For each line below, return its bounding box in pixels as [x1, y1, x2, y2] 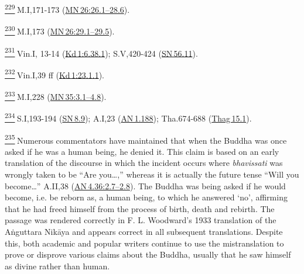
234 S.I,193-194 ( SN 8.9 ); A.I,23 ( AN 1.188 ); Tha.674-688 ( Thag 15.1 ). [5, 110, 252, 124]
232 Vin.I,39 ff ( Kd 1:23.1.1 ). [5, 67, 104, 81]
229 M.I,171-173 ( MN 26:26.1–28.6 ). [5, 2, 130, 15]
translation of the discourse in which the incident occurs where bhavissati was [5, 157, 283, 169]
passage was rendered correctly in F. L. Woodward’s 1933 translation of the [5, 214, 276, 226]
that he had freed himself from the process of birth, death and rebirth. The [5, 202, 275, 214]
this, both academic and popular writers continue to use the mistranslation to [5, 237, 284, 249]
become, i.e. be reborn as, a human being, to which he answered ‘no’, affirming [5, 191, 288, 203]
